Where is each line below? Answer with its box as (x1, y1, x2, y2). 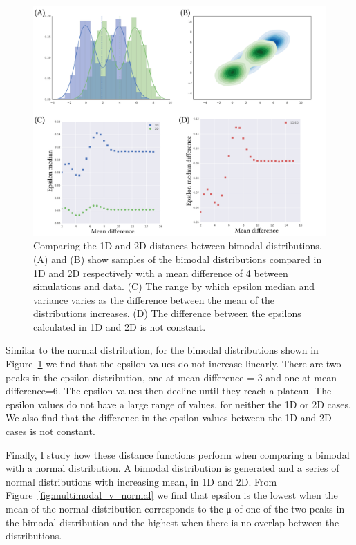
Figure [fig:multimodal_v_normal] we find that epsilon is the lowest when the (6, 488, 338, 502)
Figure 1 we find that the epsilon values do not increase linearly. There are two (6, 356, 341, 371)
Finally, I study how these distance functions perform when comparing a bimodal (6, 447, 350, 461)
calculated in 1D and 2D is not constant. (33, 319, 206, 334)
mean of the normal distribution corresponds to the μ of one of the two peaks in (6, 501, 345, 516)
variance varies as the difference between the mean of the (33, 292, 275, 307)
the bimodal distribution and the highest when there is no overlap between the (6, 515, 339, 529)
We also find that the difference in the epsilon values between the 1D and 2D (6, 410, 332, 425)
